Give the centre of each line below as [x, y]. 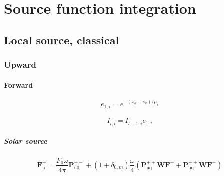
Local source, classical [62, 40]
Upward [20, 65]
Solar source [26, 140]
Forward [19, 85]
